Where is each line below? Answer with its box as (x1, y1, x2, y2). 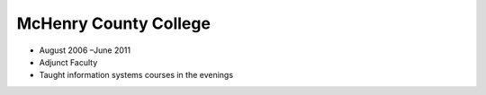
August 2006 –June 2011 (39, 45, 130, 56)
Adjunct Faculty (39, 56, 98, 67)
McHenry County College (16, 13, 211, 33)
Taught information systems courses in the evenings (39, 70, 234, 81)
